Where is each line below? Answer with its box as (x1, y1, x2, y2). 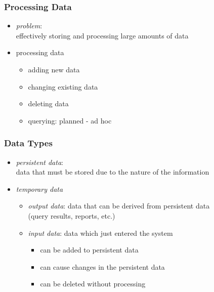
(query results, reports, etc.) (28, 210, 115, 221)
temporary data (16, 183, 63, 194)
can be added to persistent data (40, 244, 139, 255)
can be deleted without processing (40, 278, 146, 289)
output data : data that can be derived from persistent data (28, 200, 210, 211)
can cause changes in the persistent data (40, 261, 165, 272)
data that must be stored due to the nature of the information (16, 166, 209, 177)
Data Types (4, 137, 53, 149)
